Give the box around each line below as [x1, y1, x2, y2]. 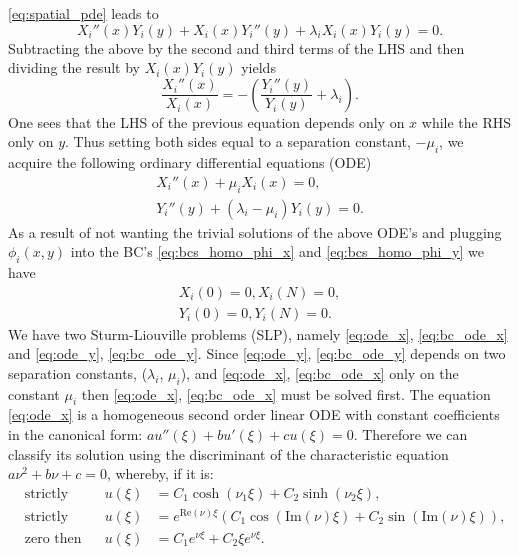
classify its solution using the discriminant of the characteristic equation [8, 443, 449, 464]
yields [241, 57, 276, 78]
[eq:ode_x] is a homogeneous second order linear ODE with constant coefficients [8, 404, 500, 425]
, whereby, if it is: [106, 463, 214, 484]
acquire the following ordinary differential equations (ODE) [8, 152, 372, 173]
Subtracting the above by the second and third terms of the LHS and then [8, 37, 465, 58]
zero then [24, 532, 82, 546]
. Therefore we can [353, 424, 468, 445]
